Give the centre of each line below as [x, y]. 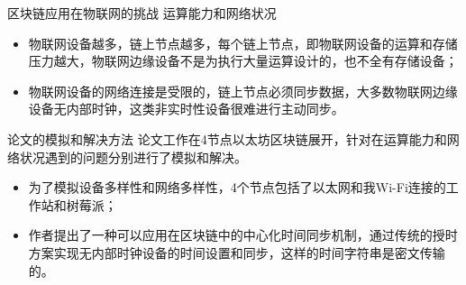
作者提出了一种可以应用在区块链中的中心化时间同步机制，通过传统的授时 [243, 235]
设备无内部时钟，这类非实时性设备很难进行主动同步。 [186, 109]
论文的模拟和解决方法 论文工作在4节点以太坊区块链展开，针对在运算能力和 [227, 138]
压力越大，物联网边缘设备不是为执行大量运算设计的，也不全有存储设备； [243, 61]
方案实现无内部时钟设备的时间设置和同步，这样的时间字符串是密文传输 [237, 252]
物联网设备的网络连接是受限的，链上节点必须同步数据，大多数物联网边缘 [243, 91]
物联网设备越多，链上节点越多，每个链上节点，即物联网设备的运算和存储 [243, 43]
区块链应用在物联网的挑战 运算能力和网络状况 [142, 13]
